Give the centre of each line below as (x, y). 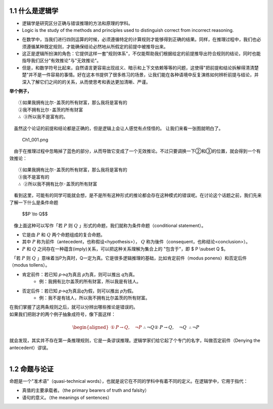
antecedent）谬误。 (30, 347)
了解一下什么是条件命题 (34, 202)
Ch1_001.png (35, 139)
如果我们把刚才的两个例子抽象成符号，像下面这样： (62, 314)
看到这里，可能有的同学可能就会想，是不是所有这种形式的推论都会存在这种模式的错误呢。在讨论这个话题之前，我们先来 (138, 195)
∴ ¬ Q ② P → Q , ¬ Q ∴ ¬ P (171, 327)
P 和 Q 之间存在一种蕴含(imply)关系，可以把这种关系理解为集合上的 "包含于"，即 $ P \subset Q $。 (125, 249)
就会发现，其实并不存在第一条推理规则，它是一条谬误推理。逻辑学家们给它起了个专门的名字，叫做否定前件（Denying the (135, 340)
